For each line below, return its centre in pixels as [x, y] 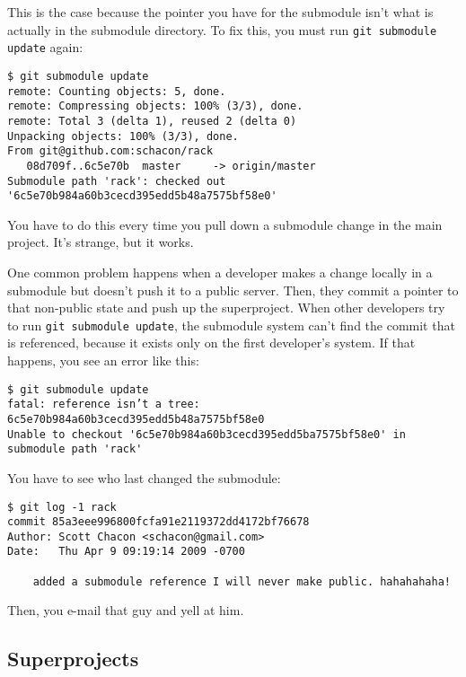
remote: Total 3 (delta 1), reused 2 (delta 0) [152, 121]
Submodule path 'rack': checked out [117, 181]
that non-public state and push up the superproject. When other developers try [226, 308]
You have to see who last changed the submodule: [144, 477]
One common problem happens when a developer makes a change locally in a [220, 272]
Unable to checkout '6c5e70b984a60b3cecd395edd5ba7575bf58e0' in [207, 434]
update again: [45, 47]
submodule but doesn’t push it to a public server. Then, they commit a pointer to [233, 290]
